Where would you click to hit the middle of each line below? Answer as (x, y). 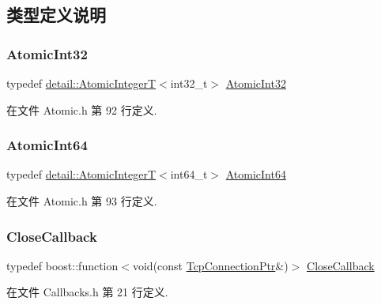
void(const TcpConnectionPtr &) (210, 265)
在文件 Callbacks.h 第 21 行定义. (87, 292)
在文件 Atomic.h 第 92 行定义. (82, 109)
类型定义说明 (56, 15)
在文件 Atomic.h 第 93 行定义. (82, 201)
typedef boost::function (62, 265)
